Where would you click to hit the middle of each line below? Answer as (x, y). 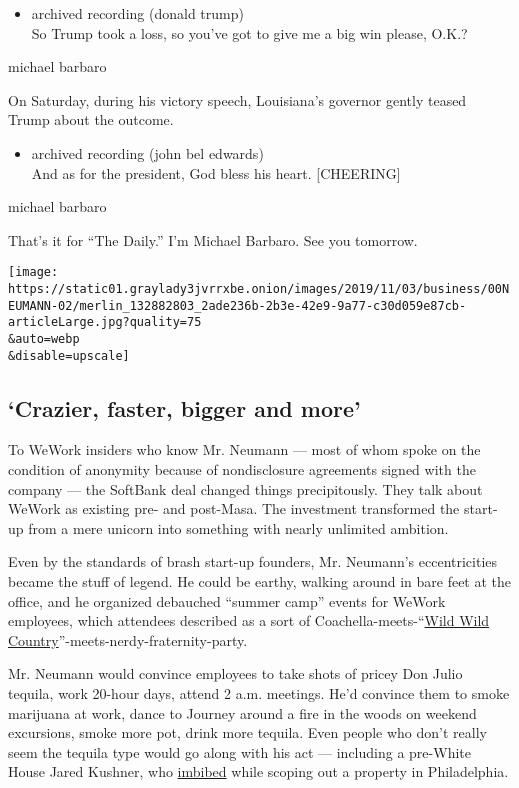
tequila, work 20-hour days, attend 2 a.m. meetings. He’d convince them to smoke (259, 693)
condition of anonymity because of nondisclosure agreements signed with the (242, 469)
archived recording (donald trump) (137, 13)
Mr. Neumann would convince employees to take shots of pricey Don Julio (235, 673)
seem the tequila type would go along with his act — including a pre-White (239, 751)
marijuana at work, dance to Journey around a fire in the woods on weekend (242, 712)
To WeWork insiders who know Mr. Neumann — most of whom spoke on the (244, 449)
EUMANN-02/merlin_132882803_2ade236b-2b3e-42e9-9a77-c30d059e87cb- (237, 305)
